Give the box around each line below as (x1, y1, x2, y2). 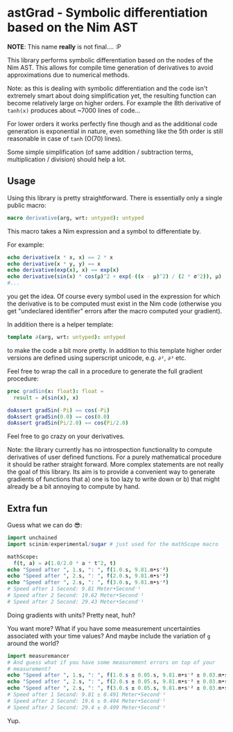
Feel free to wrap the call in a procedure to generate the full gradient (7, 367, 203, 375)
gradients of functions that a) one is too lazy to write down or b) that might (7, 475, 221, 483)
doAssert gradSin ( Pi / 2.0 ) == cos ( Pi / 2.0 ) (7, 419, 129, 427)
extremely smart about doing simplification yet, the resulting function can (7, 91, 217, 100)
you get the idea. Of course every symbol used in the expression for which (7, 293, 221, 300)
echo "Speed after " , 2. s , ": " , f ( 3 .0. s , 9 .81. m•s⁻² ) (7, 579, 169, 586)
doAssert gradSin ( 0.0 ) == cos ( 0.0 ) (7, 413, 110, 420)
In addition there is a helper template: (7, 320, 114, 329)
